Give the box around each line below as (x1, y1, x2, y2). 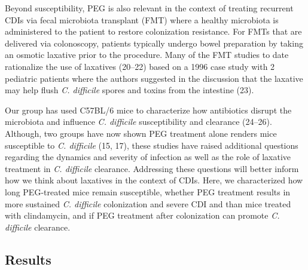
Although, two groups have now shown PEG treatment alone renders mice (5, 127, 277, 139)
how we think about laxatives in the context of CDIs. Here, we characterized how (5, 174, 303, 186)
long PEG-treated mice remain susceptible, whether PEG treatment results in (5, 185, 291, 198)
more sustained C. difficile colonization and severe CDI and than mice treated (5, 197, 291, 210)
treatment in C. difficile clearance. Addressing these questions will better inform (5, 162, 299, 174)
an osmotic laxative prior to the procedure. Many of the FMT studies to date (5, 48, 289, 61)
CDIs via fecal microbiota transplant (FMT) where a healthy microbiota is (5, 13, 279, 26)
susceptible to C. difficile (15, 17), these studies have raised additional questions (5, 139, 298, 151)
